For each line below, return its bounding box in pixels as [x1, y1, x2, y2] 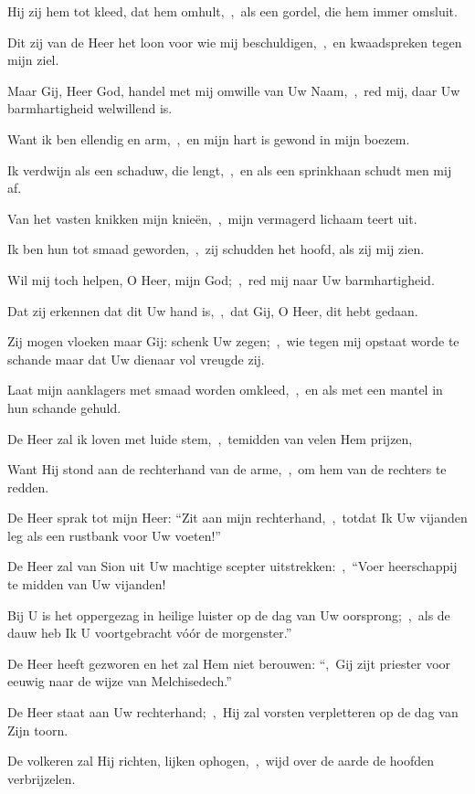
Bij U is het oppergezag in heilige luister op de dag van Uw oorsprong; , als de [7, 605, 450, 624]
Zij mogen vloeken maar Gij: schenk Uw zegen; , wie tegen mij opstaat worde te [7, 332, 459, 351]
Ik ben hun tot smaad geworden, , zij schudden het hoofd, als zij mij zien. [7, 239, 425, 259]
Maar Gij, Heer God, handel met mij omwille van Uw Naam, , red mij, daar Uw [7, 80, 460, 100]
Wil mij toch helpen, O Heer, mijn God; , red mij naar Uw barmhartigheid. [7, 270, 435, 289]
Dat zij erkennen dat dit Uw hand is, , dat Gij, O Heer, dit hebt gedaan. [7, 301, 418, 320]
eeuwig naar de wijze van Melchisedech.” [7, 672, 232, 691]
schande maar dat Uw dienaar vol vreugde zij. [7, 349, 265, 368]
